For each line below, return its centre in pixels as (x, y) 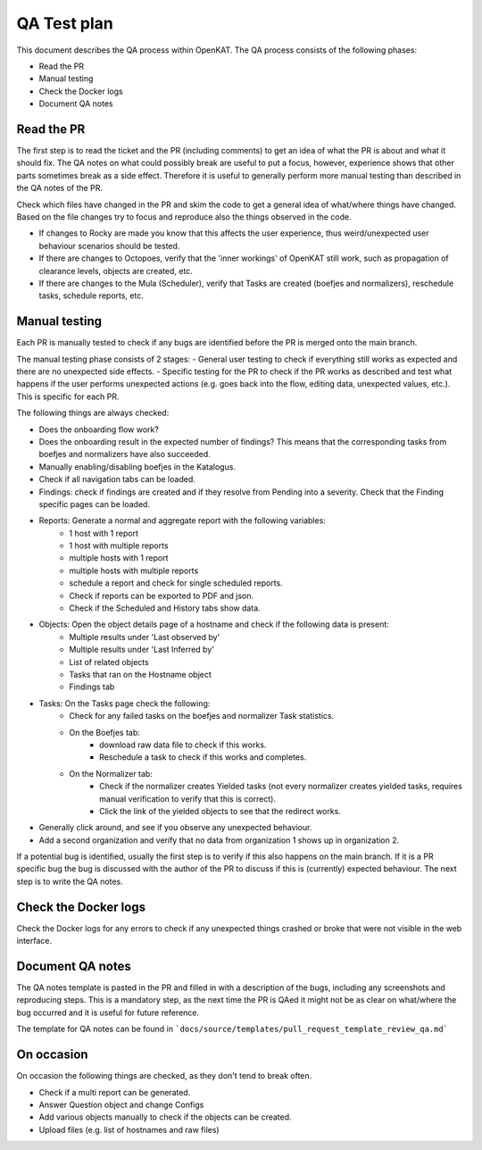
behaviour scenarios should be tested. (109, 246)
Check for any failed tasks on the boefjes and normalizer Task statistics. (202, 716)
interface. (34, 941)
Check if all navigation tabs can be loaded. (117, 479)
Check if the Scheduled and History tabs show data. (165, 608)
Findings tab (92, 687)
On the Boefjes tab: (104, 732)
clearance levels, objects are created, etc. (116, 271)
